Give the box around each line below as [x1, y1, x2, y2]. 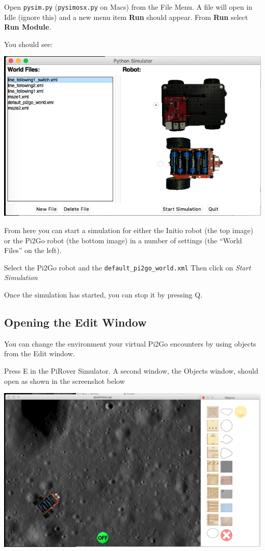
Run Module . [4, 21, 51, 32]
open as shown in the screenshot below [4, 375, 125, 386]
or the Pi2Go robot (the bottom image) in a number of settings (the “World [4, 235, 242, 245]
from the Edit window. [4, 348, 75, 359]
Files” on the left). [4, 245, 62, 256]
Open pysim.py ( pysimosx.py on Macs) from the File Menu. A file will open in [4, 2, 253, 12]
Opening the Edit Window [4, 314, 147, 330]
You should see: [4, 38, 53, 49]
